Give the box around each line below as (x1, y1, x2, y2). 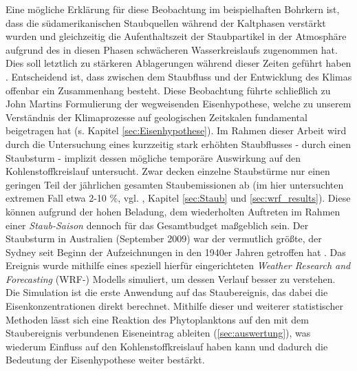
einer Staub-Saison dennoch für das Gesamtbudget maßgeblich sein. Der (6, 218, 309, 232)
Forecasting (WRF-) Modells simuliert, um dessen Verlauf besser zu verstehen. (6, 271, 336, 286)
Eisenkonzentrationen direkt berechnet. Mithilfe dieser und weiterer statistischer (6, 299, 343, 313)
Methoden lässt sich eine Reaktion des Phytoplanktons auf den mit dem (6, 312, 309, 326)
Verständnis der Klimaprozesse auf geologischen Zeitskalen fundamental (6, 109, 307, 124)
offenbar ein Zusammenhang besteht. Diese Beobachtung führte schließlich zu (6, 83, 331, 97)
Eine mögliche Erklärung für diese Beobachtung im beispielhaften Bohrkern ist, (6, 2, 340, 16)
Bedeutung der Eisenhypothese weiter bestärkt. (6, 352, 205, 367)
